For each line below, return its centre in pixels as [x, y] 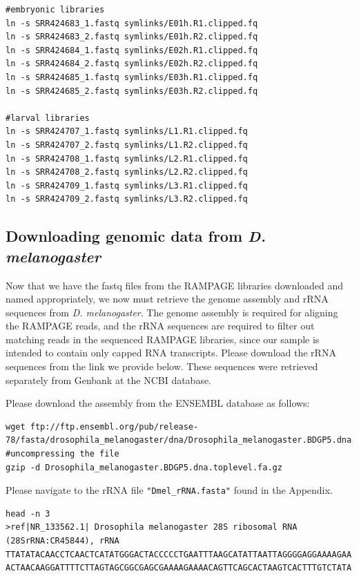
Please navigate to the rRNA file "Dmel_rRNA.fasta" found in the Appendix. [169, 490]
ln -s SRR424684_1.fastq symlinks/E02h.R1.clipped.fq [132, 50]
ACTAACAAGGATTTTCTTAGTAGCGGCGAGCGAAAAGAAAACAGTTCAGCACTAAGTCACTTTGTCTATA [179, 568]
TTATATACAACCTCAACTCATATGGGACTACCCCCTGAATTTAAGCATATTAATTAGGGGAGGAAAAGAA [179, 554]
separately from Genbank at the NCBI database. [109, 380]
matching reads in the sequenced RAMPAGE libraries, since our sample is [163, 339]
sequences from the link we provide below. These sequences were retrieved [162, 366]
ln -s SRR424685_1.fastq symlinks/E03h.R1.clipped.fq [132, 77]
